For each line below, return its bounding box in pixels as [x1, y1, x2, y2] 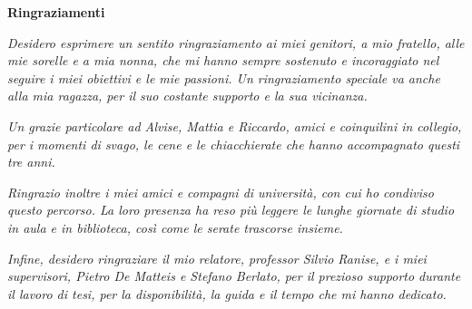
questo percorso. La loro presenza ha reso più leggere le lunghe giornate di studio [7, 200, 455, 219]
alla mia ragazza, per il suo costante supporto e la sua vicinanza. [7, 86, 368, 105]
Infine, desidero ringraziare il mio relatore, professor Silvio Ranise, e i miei [7, 248, 427, 267]
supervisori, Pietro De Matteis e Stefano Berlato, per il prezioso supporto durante [7, 266, 461, 285]
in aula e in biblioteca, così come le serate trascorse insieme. [7, 217, 343, 237]
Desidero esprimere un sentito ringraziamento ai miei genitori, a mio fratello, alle [7, 33, 465, 52]
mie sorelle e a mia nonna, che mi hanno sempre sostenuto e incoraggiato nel [7, 51, 439, 70]
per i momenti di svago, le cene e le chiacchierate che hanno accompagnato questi [7, 134, 460, 153]
